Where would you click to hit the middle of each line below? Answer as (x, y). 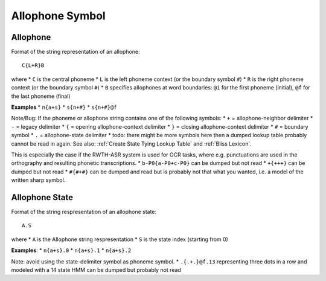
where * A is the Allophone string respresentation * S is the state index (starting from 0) (120, 239)
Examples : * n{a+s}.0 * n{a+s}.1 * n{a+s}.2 (71, 250)
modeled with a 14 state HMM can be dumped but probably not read (96, 270)
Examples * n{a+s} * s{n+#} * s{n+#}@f (64, 107)
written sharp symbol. (38, 180)
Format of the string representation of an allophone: (75, 52)
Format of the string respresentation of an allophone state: (84, 212)
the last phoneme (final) (41, 96)
